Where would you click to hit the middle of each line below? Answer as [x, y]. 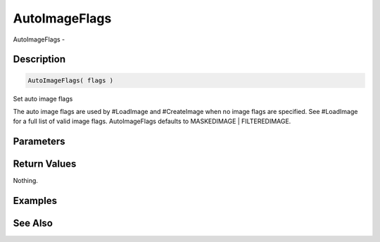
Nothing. [26, 181]
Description [39, 59]
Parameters [39, 142]
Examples [35, 201]
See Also [33, 223]
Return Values [45, 164]
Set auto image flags [43, 98]
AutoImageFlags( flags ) [71, 80]
